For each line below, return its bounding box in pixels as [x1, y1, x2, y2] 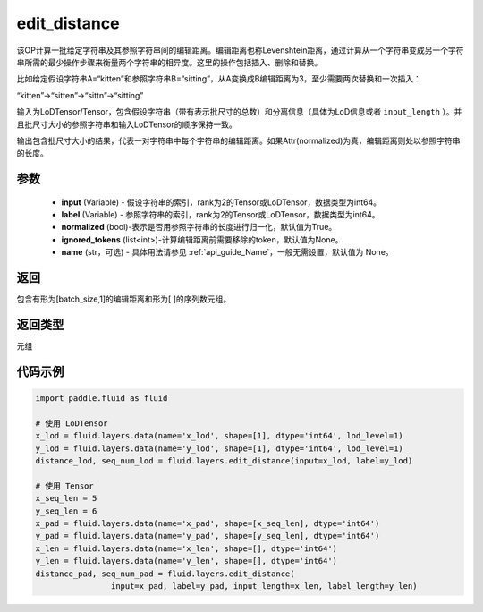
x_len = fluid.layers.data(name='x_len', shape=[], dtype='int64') [35, 543, 338, 554]
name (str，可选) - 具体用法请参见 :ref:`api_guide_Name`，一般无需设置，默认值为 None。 [61, 247, 394, 258]
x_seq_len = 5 [35, 493, 97, 504]
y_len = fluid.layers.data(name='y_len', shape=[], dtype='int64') [35, 556, 338, 566]
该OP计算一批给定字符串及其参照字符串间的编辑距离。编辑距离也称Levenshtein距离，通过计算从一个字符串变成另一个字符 [16, 45, 464, 55]
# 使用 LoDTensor [35, 418, 108, 429]
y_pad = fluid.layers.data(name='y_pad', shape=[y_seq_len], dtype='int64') [35, 531, 380, 541]
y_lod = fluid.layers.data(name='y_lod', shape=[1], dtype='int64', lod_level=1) [35, 443, 404, 454]
